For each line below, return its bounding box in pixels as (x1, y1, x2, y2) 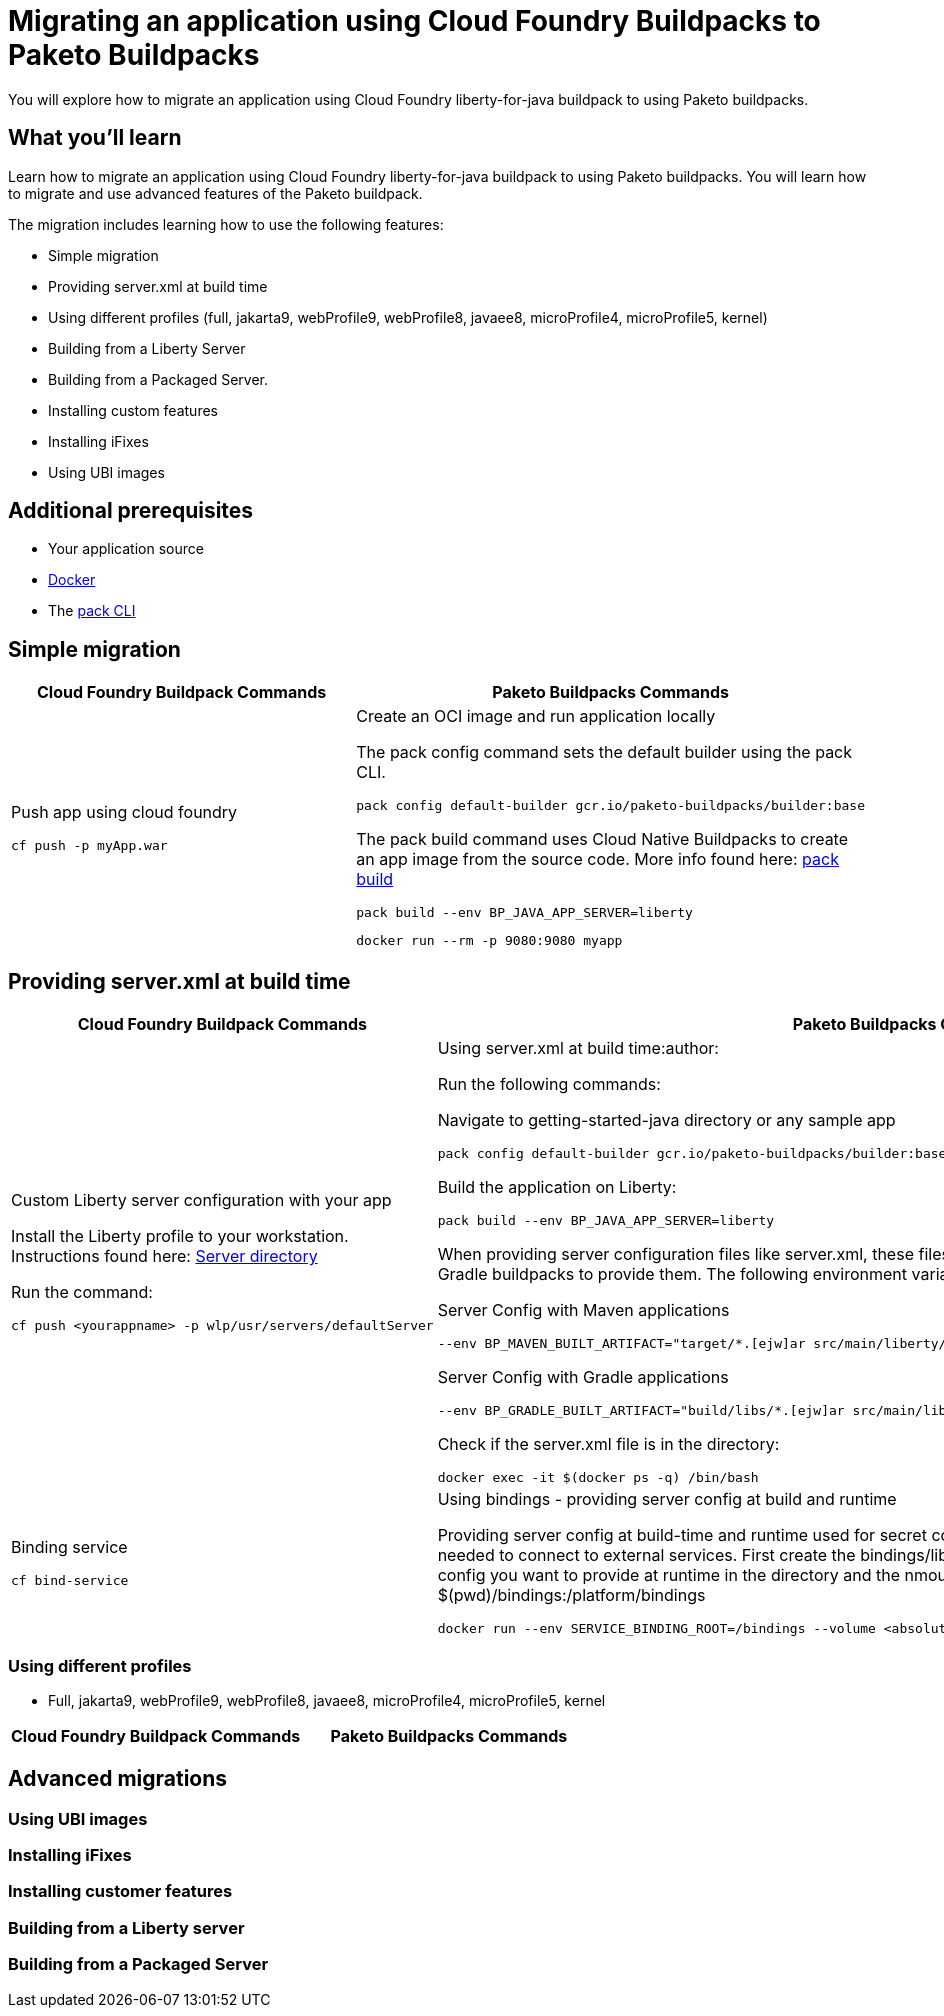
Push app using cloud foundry (11, 801, 238, 822)
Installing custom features (48, 401, 218, 419)
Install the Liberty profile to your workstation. (11, 1226, 349, 1247)
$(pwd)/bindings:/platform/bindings (437, 1585, 706, 1606)
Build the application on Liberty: (437, 1177, 677, 1198)
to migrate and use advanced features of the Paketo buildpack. (8, 184, 423, 202)
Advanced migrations (8, 1766, 228, 1792)
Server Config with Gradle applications (437, 1367, 729, 1388)
